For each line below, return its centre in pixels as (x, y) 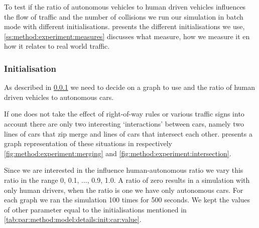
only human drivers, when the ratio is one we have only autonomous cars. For (124, 190)
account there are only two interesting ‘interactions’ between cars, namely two (124, 123)
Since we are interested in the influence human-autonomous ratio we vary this (124, 170)
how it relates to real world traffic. (57, 46)
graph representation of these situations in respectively (88, 143)
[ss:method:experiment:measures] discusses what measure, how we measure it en (127, 36)
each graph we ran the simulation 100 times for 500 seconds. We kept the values (127, 200)
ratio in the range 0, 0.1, (42, 180)
